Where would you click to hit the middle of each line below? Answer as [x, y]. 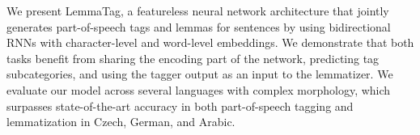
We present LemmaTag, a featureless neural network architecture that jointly [198, 11]
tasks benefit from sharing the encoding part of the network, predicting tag [193, 58]
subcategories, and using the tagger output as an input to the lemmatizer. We [200, 74]
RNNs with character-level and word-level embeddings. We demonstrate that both [210, 42]
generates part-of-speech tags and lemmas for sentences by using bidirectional [199, 26]
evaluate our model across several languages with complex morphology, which [199, 89]
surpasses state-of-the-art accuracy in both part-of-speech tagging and [180, 105]
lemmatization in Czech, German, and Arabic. [121, 122]
